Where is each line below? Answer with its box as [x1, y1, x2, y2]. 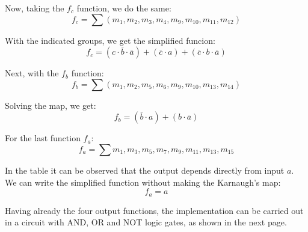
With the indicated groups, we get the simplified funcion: [5, 34, 215, 46]
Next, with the [5, 67, 59, 79]
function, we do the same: [76, 2, 171, 14]
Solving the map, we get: [5, 99, 96, 111]
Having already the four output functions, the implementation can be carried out [5, 204, 304, 216]
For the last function [5, 132, 81, 144]
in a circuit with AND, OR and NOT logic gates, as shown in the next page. [5, 216, 287, 228]
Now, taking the [5, 2, 64, 14]
